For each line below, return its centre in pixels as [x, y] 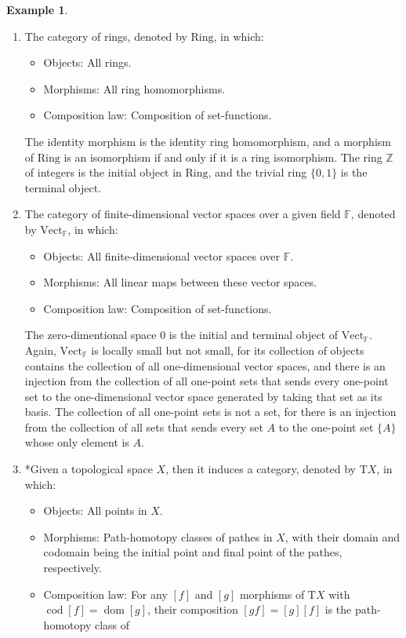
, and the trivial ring [257, 172]
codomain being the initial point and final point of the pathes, [193, 552]
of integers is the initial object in [103, 172]
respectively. [72, 568]
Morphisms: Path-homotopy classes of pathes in [158, 536]
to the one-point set [326, 427]
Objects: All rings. [87, 62]
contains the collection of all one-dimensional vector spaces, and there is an [205, 365]
